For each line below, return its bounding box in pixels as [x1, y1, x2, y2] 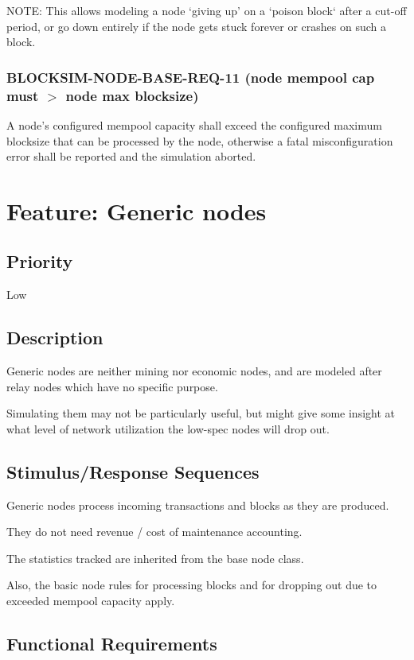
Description [6, 325, 103, 350]
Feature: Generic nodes [6, 194, 267, 227]
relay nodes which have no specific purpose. [6, 378, 218, 394]
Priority [6, 249, 73, 274]
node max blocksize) [65, 85, 199, 105]
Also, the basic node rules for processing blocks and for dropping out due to [6, 577, 377, 593]
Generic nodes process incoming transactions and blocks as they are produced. [6, 496, 389, 513]
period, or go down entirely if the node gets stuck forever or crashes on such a [6, 17, 387, 34]
